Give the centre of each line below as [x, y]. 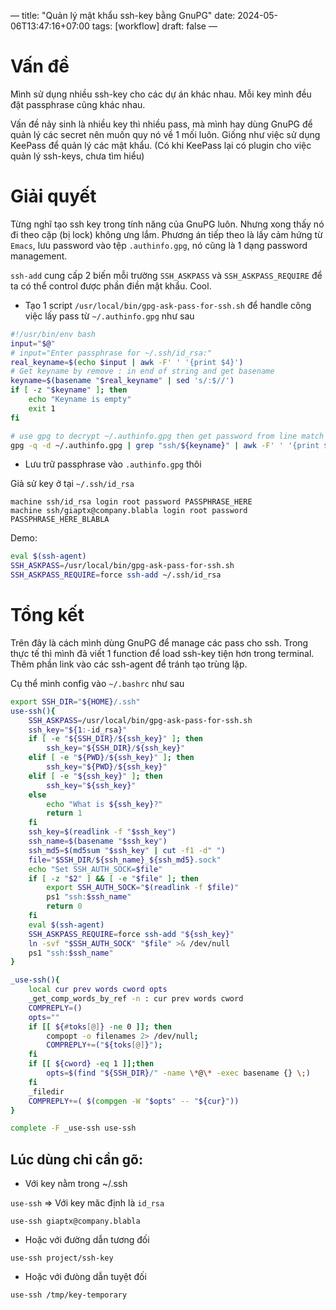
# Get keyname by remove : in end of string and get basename [142, 371]
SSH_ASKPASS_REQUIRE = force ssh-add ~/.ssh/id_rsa [116, 575]
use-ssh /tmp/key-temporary [69, 1295]
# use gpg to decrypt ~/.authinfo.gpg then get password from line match [167, 436]
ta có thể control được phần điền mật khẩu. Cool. [111, 286]
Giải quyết [53, 196]
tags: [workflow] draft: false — [154, 26]
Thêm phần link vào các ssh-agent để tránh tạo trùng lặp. [129, 664]
